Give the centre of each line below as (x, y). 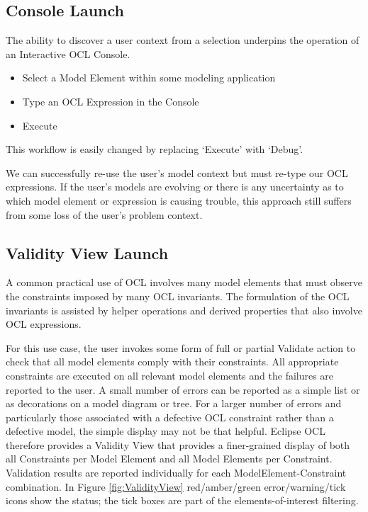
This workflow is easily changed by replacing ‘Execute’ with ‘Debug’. (155, 149)
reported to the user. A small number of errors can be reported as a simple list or (183, 389)
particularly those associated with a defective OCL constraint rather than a (170, 417)
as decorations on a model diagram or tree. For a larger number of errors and (174, 403)
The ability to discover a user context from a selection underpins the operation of (183, 40)
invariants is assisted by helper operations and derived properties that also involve (184, 310)
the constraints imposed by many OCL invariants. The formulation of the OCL (178, 296)
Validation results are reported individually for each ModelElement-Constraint (176, 473)
